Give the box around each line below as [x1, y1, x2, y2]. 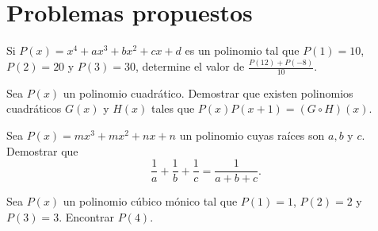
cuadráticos [6, 100, 62, 117]
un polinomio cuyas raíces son [179, 127, 325, 144]
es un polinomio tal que [185, 42, 300, 59]
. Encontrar [59, 208, 115, 225]
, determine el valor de [135, 58, 245, 75]
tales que [151, 100, 195, 117]
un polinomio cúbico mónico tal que [63, 193, 238, 210]
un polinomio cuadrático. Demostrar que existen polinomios [63, 84, 353, 101]
